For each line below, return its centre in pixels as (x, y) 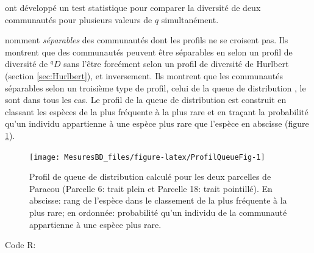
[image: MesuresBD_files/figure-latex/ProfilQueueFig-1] (147, 157)
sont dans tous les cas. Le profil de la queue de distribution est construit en (146, 100)
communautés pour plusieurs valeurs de (79, 19)
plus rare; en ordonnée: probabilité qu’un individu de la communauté (158, 212)
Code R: (20, 245)
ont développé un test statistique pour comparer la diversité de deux (133, 7)
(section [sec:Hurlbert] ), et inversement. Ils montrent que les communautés (144, 75)
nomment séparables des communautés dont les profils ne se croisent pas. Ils (147, 40)
